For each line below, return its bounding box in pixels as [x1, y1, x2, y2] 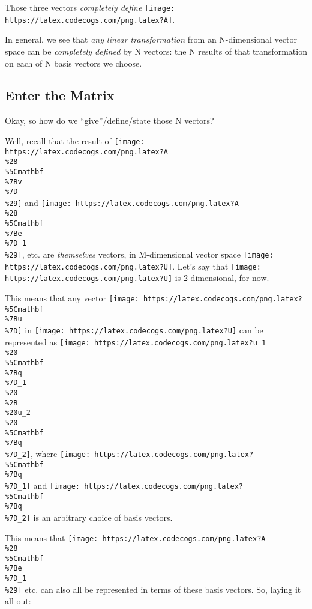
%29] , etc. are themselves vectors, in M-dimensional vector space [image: [5, 248, 274, 261]
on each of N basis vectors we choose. [5, 56, 142, 69]
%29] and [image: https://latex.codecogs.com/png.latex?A [5, 196, 239, 208]
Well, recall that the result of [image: [5, 134, 145, 147]
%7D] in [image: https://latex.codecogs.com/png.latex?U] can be [5, 324, 263, 336]
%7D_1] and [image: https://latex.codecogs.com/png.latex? [5, 479, 244, 491]
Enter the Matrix [5, 86, 115, 105]
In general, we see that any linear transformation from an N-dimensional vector [5, 33, 297, 46]
